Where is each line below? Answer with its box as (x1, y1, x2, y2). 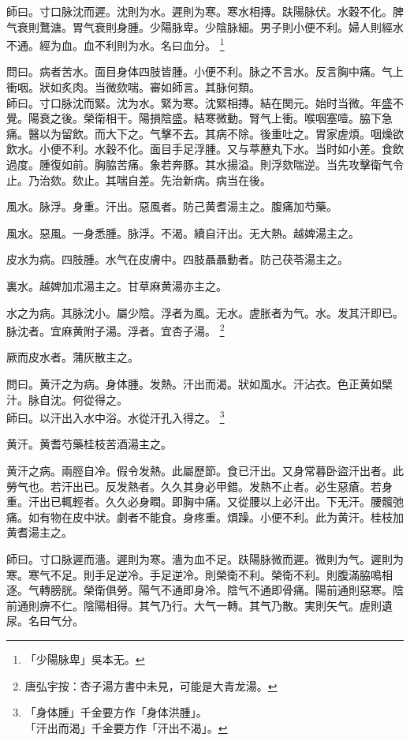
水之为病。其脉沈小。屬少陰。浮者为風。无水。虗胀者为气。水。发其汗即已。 (6, 304, 404, 320)
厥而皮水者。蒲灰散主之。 (6, 349, 139, 365)
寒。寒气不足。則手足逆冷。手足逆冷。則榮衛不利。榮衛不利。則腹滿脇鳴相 (6, 566, 393, 582)
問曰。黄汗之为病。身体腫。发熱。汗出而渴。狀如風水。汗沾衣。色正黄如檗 (6, 376, 393, 391)
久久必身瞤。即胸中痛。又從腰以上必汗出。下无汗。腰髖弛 (105, 493, 404, 510)
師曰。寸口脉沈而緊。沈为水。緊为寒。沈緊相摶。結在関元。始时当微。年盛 (6, 94, 393, 110)
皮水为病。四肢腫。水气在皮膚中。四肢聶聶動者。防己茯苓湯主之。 (6, 251, 348, 268)
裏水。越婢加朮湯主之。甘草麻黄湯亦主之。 (6, 277, 227, 294)
